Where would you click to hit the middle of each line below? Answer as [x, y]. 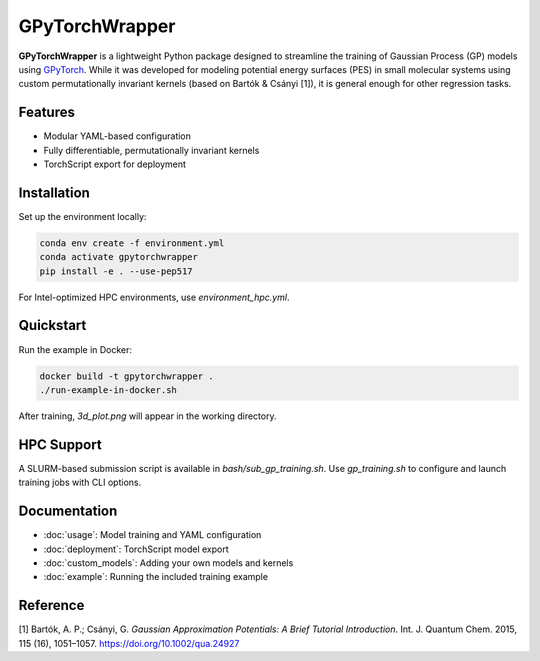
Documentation [68, 511]
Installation [54, 192]
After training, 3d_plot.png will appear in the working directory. [147, 416]
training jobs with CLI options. [80, 482]
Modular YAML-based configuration [117, 136]
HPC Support [60, 444]
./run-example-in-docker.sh [108, 389]
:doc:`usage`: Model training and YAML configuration [152, 535]
